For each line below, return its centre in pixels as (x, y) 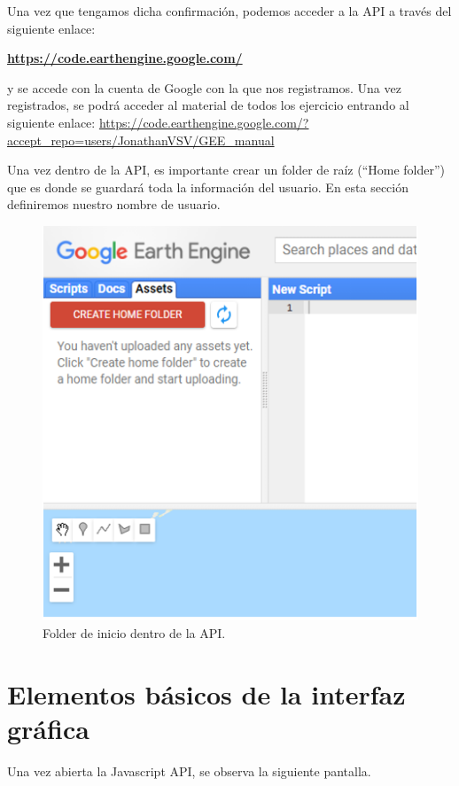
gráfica (48, 728)
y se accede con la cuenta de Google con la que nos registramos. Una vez (204, 87)
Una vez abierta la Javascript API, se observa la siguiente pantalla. (189, 770)
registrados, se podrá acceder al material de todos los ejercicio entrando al (208, 105)
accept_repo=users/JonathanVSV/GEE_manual (141, 140)
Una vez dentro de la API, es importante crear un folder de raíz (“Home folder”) (226, 170)
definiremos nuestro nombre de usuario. (114, 204)
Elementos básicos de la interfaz (206, 693)
